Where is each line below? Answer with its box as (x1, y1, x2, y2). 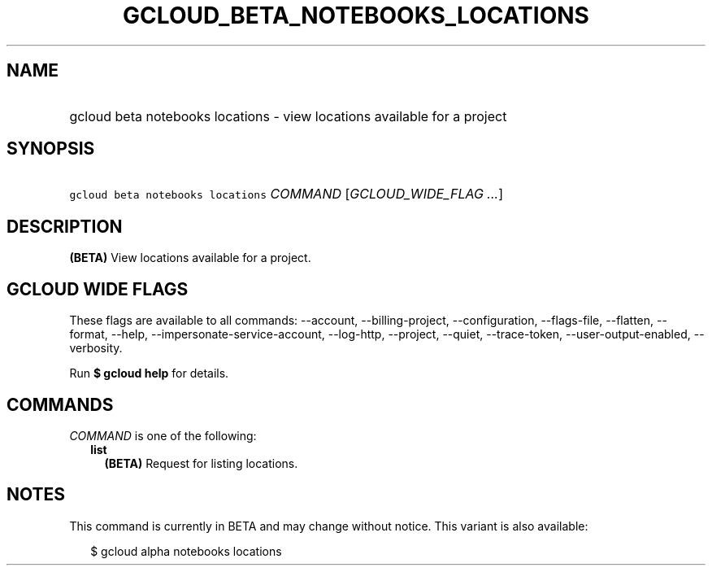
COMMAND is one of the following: (69, 428, 257, 443)
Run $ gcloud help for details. (69, 366, 229, 381)
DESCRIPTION (7, 216, 123, 237)
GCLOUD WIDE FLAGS (7, 278, 189, 299)
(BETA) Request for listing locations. (104, 456, 298, 470)
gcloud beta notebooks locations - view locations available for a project (69, 107, 507, 124)
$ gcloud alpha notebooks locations (90, 544, 282, 558)
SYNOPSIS (7, 138, 95, 159)
